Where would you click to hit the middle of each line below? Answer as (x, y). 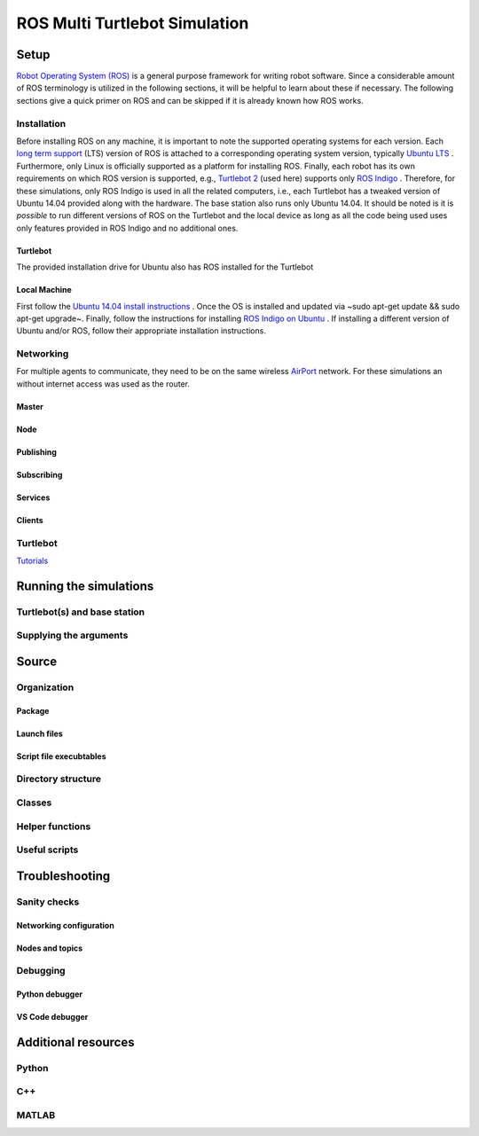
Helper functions (54, 827)
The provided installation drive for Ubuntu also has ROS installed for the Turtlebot (165, 267)
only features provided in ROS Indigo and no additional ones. (127, 228)
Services (33, 497)
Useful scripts (47, 850)
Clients (30, 520)
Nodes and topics (50, 948)
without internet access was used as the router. (103, 384)
